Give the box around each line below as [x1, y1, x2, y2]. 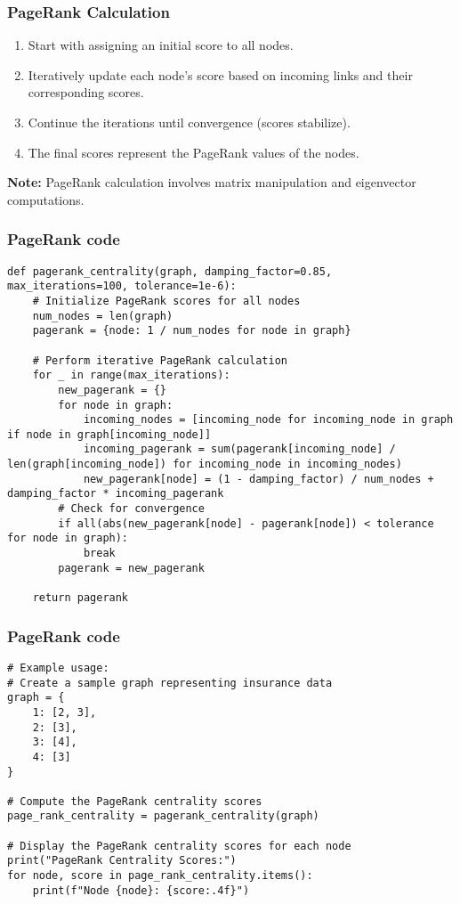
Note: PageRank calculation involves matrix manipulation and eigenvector [7, 173, 416, 191]
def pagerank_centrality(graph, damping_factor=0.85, [7, 265, 333, 278]
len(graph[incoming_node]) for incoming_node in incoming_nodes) [7, 458, 402, 471]
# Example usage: [7, 661, 109, 674]
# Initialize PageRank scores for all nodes [32, 294, 301, 307]
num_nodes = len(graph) [32, 309, 174, 322]
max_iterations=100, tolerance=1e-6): [7, 280, 237, 293]
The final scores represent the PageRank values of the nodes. [28, 143, 359, 161]
